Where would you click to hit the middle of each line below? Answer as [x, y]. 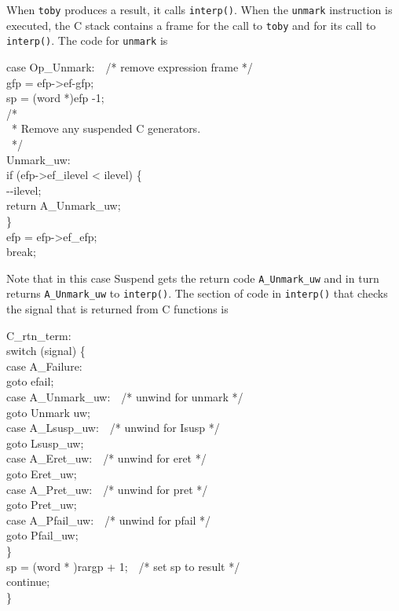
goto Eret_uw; [42, 473]
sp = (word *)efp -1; [55, 98]
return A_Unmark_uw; [64, 205]
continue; [28, 582]
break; [21, 252]
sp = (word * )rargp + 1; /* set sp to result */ [123, 566]
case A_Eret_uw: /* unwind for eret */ [106, 458]
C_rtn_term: [39, 335]
